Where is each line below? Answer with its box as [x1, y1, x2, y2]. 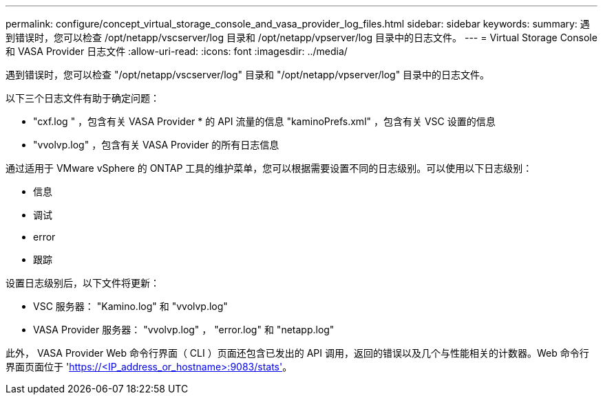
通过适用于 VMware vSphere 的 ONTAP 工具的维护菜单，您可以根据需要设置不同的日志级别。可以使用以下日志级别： [6, 162, 533, 174]
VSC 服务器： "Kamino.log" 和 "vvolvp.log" [33, 300, 228, 312]
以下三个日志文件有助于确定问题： [6, 92, 160, 104]
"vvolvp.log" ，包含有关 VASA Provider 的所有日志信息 [33, 139, 279, 151]
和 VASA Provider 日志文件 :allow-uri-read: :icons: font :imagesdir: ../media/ [6, 45, 348, 57]
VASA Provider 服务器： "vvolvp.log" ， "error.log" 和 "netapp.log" [33, 324, 335, 335]
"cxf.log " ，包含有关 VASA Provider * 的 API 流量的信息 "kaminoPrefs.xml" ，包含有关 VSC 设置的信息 [33, 115, 496, 127]
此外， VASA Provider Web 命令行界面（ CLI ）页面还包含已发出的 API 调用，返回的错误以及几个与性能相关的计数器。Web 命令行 [6, 347, 589, 359]
